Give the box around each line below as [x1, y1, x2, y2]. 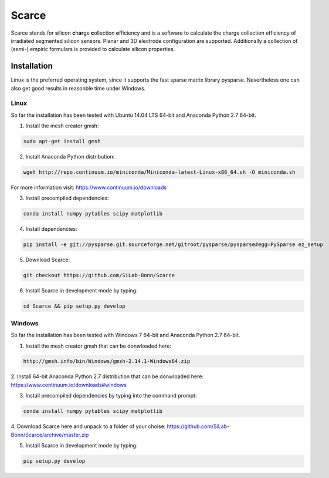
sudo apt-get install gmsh [23, 138, 101, 145]
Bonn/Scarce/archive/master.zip [11, 431, 89, 438]
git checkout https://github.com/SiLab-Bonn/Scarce [23, 272, 175, 279]
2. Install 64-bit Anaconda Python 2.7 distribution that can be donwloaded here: [11, 373, 204, 380]
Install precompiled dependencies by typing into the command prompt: [25, 392, 197, 399]
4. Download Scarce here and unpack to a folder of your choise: [11, 423, 166, 430]
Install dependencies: [25, 225, 77, 233]
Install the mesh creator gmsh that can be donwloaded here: [25, 342, 171, 349]
